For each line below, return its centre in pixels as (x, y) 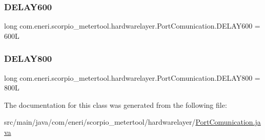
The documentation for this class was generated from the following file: (116, 104)
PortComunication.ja (228, 122)
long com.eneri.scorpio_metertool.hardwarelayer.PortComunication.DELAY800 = (132, 77)
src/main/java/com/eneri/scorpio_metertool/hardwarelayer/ (100, 122)
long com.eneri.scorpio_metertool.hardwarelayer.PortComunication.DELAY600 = (132, 26)
